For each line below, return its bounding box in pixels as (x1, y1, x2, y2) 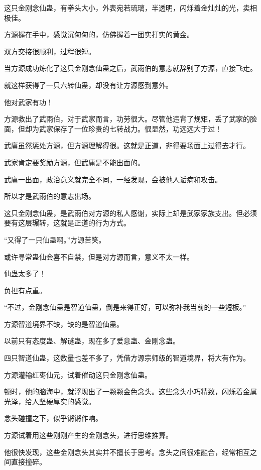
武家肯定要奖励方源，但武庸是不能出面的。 (4, 157, 145, 167)
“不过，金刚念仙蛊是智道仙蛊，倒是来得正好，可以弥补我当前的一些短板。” (4, 302, 246, 312)
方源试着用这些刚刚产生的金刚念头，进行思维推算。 (4, 430, 173, 440)
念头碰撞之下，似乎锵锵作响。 (4, 413, 102, 423)
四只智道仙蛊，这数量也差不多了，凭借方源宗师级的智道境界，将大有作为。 (4, 352, 250, 363)
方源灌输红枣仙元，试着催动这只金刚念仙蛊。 (4, 369, 152, 380)
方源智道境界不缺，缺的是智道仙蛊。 (4, 318, 123, 329)
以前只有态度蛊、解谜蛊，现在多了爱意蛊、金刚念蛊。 (4, 335, 180, 346)
